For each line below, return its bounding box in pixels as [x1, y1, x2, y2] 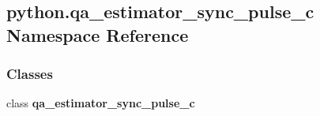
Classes [6, 64, 53, 84]
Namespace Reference [6, 22, 189, 47]
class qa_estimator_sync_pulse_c [6, 95, 195, 111]
